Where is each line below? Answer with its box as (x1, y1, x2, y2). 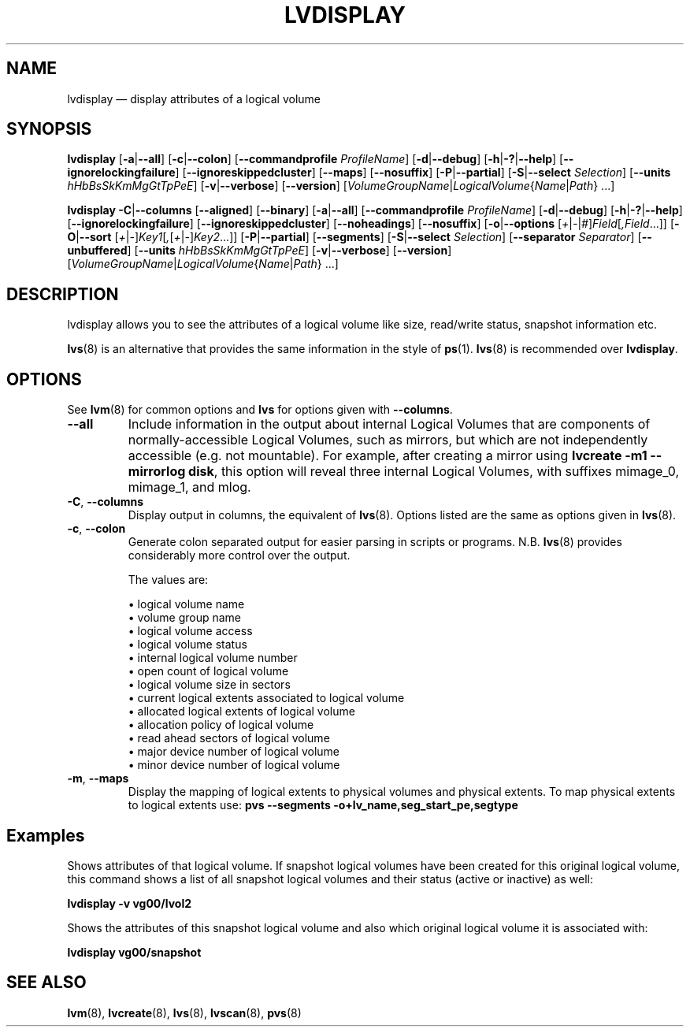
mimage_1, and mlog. (128, 479, 251, 496)
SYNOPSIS (6, 119, 92, 139)
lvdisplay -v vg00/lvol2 (67, 896, 192, 910)
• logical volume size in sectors (128, 678, 291, 692)
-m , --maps (67, 771, 129, 786)
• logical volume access (128, 624, 253, 638)
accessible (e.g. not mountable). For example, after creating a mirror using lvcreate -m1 (128, 448, 647, 464)
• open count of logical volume (128, 664, 289, 678)
